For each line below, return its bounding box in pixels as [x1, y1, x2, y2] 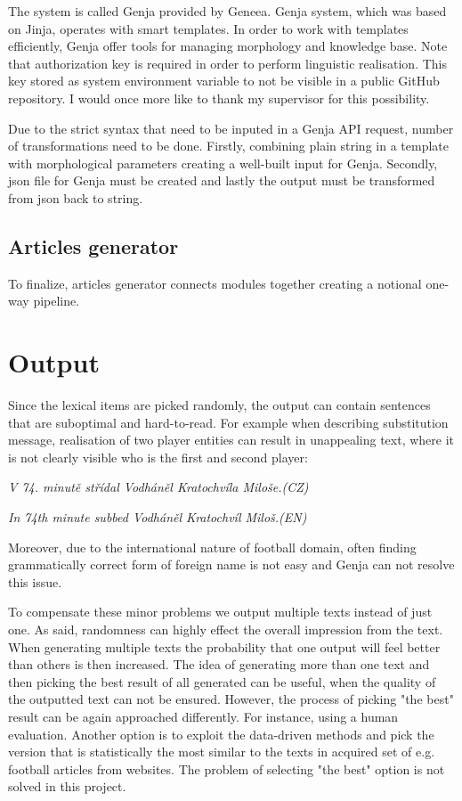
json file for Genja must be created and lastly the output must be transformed [8, 171, 435, 190]
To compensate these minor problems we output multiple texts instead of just [8, 602, 433, 621]
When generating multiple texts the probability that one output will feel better [8, 637, 441, 656]
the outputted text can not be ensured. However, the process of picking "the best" [8, 690, 454, 708]
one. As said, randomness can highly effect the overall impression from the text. [8, 619, 443, 638]
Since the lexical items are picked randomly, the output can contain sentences [8, 396, 431, 414]
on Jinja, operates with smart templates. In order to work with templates [8, 19, 409, 37]
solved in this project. [8, 777, 126, 796]
